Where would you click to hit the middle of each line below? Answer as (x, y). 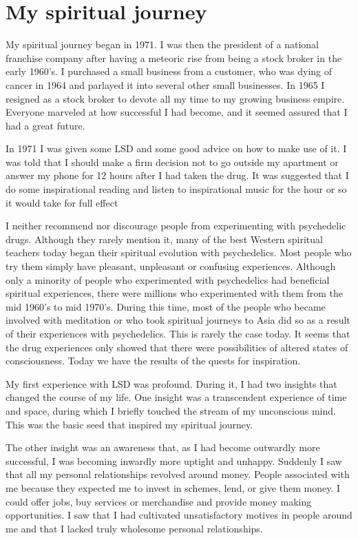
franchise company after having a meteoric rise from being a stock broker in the (174, 58)
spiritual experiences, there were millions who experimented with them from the (175, 293)
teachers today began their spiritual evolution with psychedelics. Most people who (179, 252)
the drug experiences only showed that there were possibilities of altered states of (177, 347)
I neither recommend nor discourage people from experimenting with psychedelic (176, 226)
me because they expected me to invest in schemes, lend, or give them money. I (173, 487)
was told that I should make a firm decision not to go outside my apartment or (172, 162)
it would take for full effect (62, 202)
